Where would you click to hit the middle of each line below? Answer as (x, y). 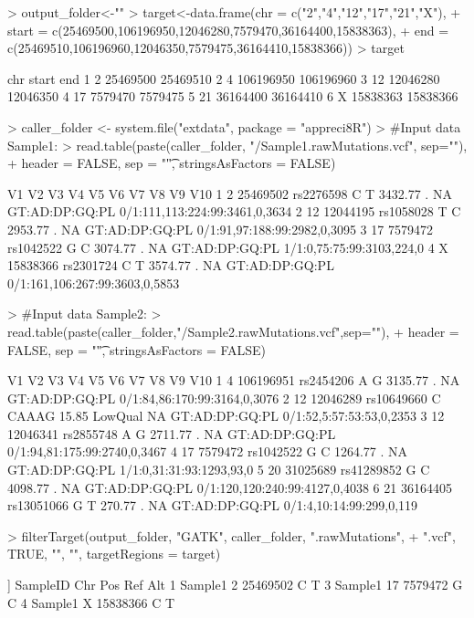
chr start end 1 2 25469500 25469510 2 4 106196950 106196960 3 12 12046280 (224, 78)
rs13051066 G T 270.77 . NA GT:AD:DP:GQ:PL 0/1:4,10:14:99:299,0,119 (213, 505)
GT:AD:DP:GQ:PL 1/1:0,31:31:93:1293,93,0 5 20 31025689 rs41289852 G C (219, 470)
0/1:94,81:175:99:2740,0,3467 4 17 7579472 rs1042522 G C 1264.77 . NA (208, 451)
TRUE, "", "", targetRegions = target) (114, 554)
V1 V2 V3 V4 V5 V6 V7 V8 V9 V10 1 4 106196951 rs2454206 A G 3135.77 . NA (234, 380)
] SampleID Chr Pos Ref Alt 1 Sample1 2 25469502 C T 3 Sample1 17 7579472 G (235, 585)
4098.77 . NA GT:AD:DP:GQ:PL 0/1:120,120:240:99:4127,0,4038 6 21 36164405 (230, 487)
